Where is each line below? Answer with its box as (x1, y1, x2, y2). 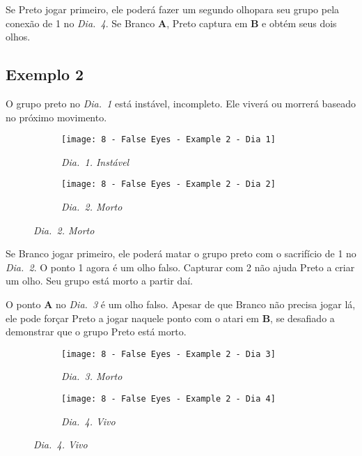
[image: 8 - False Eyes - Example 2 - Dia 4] (61, 394, 276, 404)
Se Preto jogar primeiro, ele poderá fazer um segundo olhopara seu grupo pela (6, 2, 340, 16)
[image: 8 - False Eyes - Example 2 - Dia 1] (61, 135, 276, 145)
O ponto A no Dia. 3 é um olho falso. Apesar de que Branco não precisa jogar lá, (6, 297, 356, 312)
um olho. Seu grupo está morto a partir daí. (6, 273, 193, 288)
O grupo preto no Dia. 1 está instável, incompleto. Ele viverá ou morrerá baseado (6, 96, 356, 110)
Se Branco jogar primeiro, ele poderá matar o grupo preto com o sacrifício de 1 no (6, 246, 356, 261)
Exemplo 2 (6, 63, 84, 85)
